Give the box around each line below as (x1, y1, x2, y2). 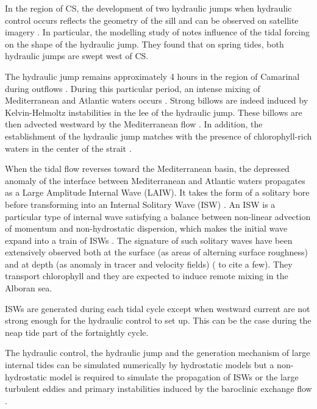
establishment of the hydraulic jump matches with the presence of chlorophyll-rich (5, 129, 312, 142)
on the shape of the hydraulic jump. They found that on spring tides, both (5, 37, 284, 50)
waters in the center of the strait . (5, 141, 132, 154)
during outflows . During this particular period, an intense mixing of (5, 82, 260, 94)
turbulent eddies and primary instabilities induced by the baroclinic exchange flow (5, 382, 312, 395)
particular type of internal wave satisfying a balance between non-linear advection (5, 210, 311, 222)
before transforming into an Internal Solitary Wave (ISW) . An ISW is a (5, 197, 276, 210)
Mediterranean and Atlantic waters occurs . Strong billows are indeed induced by (5, 94, 308, 107)
